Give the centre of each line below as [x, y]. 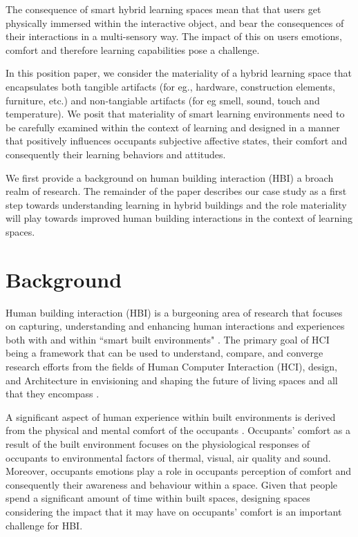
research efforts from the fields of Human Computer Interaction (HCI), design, [172, 366]
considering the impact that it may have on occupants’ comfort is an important [174, 511]
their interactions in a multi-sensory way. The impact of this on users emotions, [174, 36]
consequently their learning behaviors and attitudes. [116, 154]
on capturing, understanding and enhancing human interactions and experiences [175, 326]
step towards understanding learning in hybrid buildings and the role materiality [176, 204]
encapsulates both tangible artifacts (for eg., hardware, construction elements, [170, 86]
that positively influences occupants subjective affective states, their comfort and [177, 141]
